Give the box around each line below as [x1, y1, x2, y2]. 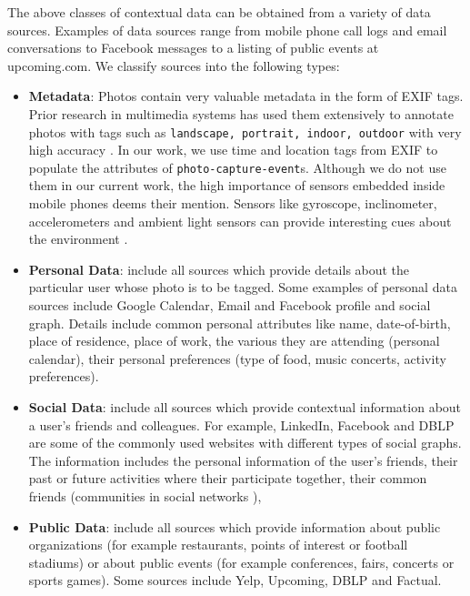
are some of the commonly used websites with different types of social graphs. [28, 433, 462, 452]
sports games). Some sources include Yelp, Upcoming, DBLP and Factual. [28, 571, 442, 590]
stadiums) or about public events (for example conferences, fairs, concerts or [28, 552, 455, 571]
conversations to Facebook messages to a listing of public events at [7, 38, 379, 57]
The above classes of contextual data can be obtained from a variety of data [7, 3, 431, 21]
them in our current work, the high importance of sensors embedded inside [28, 176, 445, 195]
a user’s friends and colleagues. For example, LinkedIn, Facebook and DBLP [28, 415, 455, 434]
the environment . [28, 229, 128, 248]
